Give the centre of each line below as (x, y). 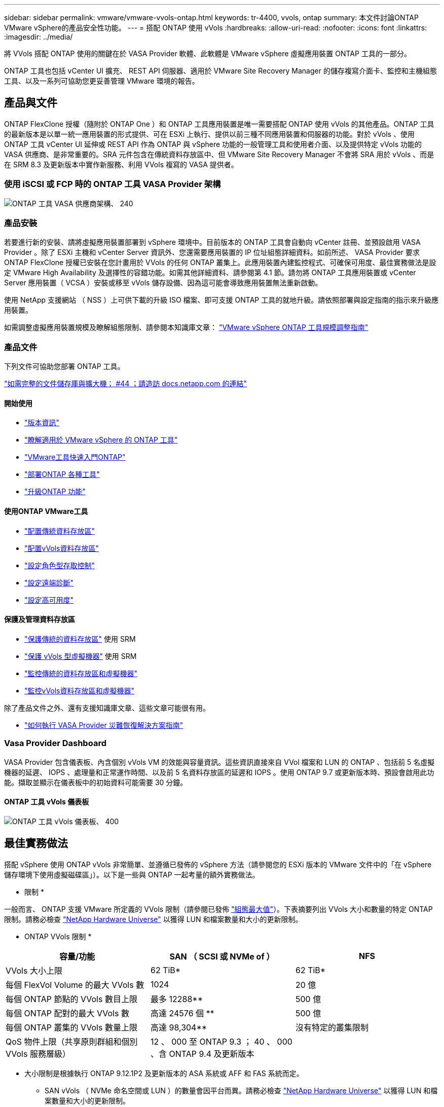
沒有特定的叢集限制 (332, 1027)
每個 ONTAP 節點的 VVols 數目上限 (71, 999)
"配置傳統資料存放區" (60, 531)
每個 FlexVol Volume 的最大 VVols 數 (75, 985)
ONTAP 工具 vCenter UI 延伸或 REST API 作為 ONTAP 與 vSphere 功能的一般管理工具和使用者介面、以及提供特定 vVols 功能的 (213, 144)
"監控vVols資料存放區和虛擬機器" (80, 690)
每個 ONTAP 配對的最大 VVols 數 (67, 1013)
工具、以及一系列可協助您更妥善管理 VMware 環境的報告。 (102, 81)
